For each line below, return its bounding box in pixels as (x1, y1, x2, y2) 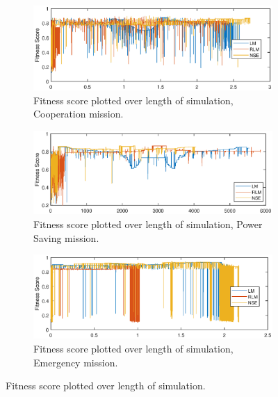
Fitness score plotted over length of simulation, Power (33, 216, 263, 231)
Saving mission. (33, 230, 99, 245)
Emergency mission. (33, 355, 118, 369)
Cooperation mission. (33, 106, 124, 121)
